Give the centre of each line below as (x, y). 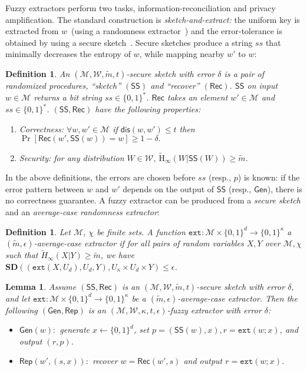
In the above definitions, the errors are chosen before (100, 177)
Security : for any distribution (72, 157)
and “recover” (175, 85)
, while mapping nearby (182, 54)
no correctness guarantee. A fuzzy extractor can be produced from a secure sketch (153, 200)
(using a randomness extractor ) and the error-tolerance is (176, 31)
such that (22, 255)
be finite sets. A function (141, 231)
